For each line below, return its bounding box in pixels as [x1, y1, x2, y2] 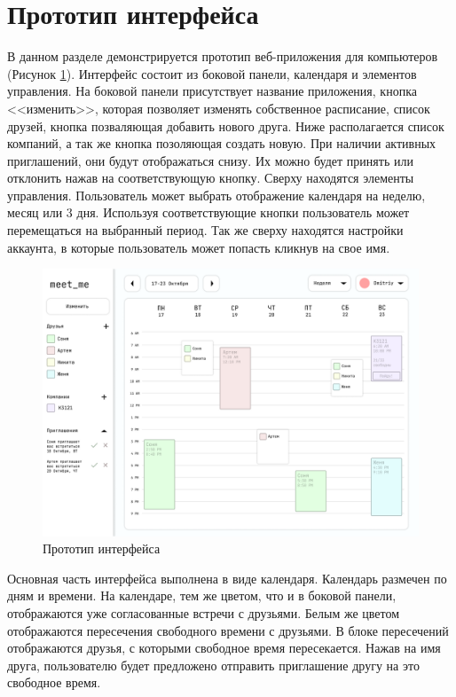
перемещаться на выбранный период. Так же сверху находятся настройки [7, 221, 404, 239]
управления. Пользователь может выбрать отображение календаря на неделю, [7, 185, 426, 204]
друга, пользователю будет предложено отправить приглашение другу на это [7, 655, 420, 674]
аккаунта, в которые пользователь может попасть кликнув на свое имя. [7, 238, 390, 256]
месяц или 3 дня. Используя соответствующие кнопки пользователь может [7, 203, 410, 222]
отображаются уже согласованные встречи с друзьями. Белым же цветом [7, 604, 400, 623]
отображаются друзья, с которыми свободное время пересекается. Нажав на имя [7, 638, 441, 657]
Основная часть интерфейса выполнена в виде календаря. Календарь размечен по [7, 568, 447, 587]
